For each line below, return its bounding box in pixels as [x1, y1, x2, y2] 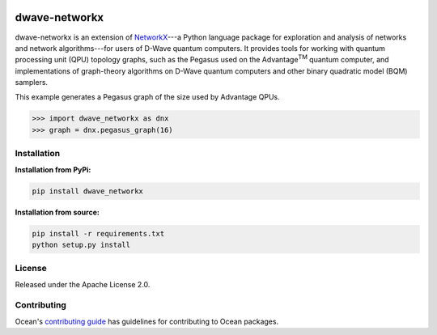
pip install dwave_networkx [32, 186, 143, 196]
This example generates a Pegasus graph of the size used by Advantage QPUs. [15, 92, 280, 102]
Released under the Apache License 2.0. [15, 279, 151, 289]
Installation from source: [15, 207, 100, 217]
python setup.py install [32, 240, 131, 249]
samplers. [15, 78, 49, 87]
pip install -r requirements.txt [32, 229, 165, 238]
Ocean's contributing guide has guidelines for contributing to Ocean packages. [15, 316, 279, 326]
